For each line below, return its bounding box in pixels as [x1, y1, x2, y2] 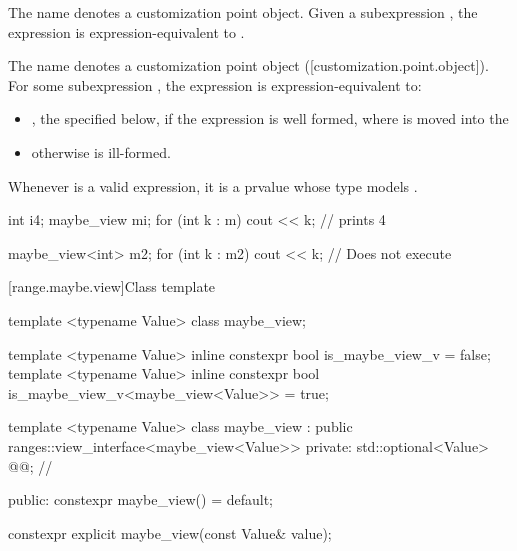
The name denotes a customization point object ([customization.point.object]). [8, 55, 489, 76]
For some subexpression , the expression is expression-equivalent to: [8, 74, 422, 95]
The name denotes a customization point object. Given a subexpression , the [8, 2, 478, 22]
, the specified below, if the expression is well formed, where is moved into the [31, 108, 509, 129]
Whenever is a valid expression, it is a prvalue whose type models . [8, 175, 418, 196]
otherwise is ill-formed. [31, 141, 171, 162]
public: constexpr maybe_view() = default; [8, 489, 273, 510]
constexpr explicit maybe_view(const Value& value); [8, 522, 332, 543]
